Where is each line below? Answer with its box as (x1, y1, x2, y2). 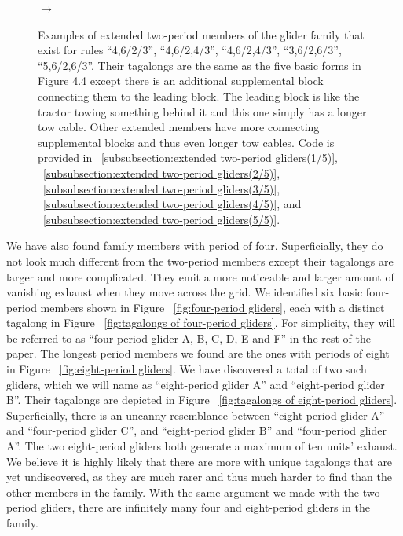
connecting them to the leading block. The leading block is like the (38, 87, 360, 104)
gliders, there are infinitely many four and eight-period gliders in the (40, 499, 370, 516)
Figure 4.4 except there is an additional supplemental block (38, 72, 324, 89)
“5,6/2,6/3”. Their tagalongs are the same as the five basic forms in (38, 57, 361, 73)
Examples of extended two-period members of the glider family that (38, 26, 365, 42)
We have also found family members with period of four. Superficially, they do (6, 237, 383, 254)
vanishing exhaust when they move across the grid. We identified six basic (6, 284, 363, 300)
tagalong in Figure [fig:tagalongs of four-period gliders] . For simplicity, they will (6, 314, 396, 331)
